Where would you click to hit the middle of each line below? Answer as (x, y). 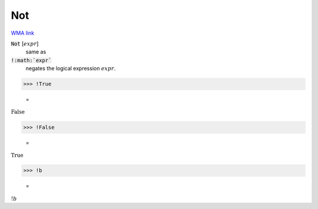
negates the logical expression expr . (71, 68)
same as (36, 52)
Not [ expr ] (25, 44)
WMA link (23, 33)
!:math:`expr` (31, 60)
